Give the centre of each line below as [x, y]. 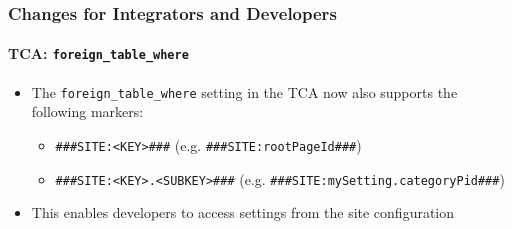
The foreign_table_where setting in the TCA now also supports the [244, 91]
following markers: [87, 111]
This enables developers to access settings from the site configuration [243, 212]
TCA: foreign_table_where [98, 53]
